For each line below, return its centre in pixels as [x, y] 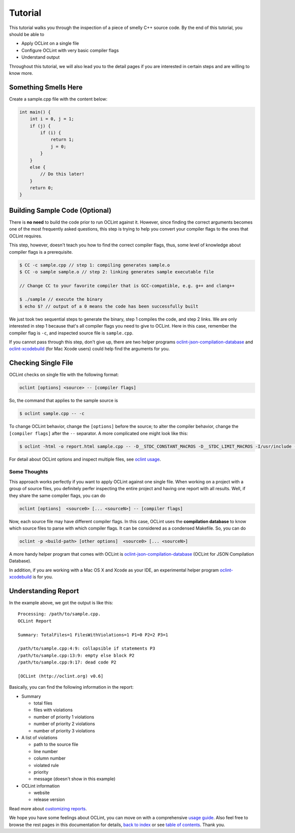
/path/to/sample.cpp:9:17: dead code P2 [67, 662]
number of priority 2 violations [64, 724]
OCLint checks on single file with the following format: [64, 375]
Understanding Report [44, 591]
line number [46, 751]
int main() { [35, 112]
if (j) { [40, 126]
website [42, 793]
